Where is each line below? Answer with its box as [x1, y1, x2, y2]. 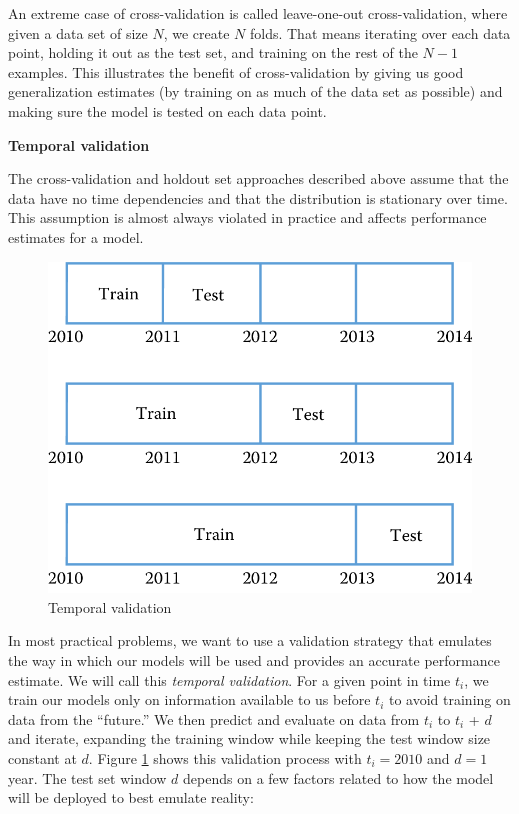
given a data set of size [8, 22, 148, 43]
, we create [163, 22, 230, 43]
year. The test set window [8, 767, 167, 788]
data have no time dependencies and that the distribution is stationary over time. [8, 187, 508, 208]
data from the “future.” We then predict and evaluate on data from [8, 708, 420, 729]
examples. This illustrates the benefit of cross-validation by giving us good [8, 61, 464, 82]
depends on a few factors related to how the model [183, 767, 494, 788]
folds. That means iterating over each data [249, 22, 511, 43]
